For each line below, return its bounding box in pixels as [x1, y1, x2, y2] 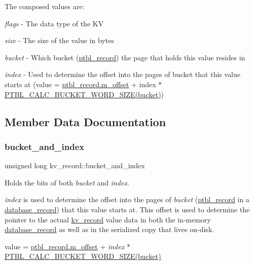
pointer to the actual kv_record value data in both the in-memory [5, 214, 211, 224]
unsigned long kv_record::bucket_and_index [5, 160, 145, 171]
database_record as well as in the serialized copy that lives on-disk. [5, 224, 214, 235]
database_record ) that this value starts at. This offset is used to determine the [5, 204, 250, 214]
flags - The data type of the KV [5, 18, 104, 28]
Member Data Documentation [5, 113, 166, 129]
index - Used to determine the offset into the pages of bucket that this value [5, 69, 240, 80]
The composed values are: [5, 1, 85, 11]
